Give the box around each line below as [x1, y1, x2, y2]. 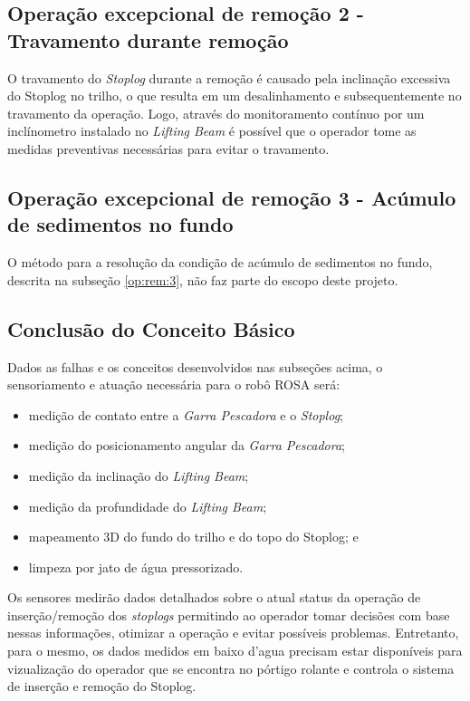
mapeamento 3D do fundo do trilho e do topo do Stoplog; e [28, 527, 359, 546]
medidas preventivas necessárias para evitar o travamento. [7, 139, 330, 158]
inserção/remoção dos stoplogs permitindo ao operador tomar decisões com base [7, 605, 450, 624]
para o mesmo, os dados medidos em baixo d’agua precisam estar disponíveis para [7, 641, 463, 660]
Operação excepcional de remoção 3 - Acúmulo [7, 183, 456, 211]
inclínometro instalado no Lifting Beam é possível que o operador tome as [7, 121, 417, 140]
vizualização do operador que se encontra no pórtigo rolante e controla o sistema [7, 658, 455, 677]
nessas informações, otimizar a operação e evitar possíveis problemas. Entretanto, [7, 623, 459, 642]
